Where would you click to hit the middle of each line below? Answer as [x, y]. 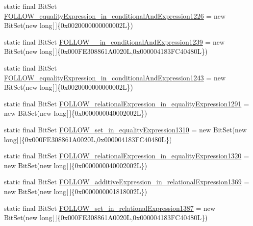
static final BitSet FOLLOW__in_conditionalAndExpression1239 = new [114, 41]
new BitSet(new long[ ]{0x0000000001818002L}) [76, 191]
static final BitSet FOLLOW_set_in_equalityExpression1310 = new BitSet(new [126, 129]
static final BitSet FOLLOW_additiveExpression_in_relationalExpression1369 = [127, 182]
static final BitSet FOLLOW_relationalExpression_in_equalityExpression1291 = [126, 103]
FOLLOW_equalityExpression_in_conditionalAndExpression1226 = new [115, 15]
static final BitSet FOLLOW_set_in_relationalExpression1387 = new [110, 208]
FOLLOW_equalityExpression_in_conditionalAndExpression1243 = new [115, 77]
